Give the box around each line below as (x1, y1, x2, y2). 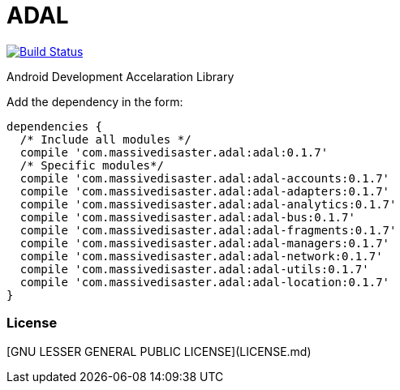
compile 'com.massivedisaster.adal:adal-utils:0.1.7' (19, 262, 369, 276)
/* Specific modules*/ (19, 158, 164, 172)
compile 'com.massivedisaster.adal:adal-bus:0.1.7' (19, 210, 355, 224)
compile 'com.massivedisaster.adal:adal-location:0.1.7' (19, 275, 390, 289)
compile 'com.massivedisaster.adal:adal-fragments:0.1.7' (19, 223, 397, 237)
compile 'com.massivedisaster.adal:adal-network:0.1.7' (19, 249, 383, 263)
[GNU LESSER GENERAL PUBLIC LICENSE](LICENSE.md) (6, 344, 312, 358)
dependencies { (6, 119, 103, 133)
